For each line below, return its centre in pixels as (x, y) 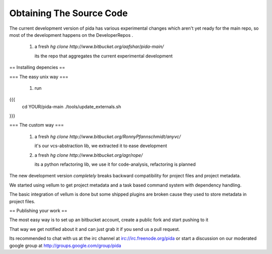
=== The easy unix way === (39, 77)
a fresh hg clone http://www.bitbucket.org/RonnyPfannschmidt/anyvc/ (108, 137)
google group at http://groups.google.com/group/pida (65, 245)
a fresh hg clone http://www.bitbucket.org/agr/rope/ (89, 155)
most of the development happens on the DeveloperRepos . (71, 35)
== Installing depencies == (37, 68)
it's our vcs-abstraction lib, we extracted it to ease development (101, 146)
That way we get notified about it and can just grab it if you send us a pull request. (95, 229)
